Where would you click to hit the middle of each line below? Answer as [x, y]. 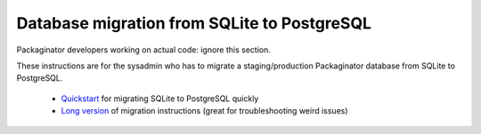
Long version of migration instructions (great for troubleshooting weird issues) [204, 111]
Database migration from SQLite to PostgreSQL [194, 23]
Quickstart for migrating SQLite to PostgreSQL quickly [160, 99]
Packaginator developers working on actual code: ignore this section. [143, 50]
